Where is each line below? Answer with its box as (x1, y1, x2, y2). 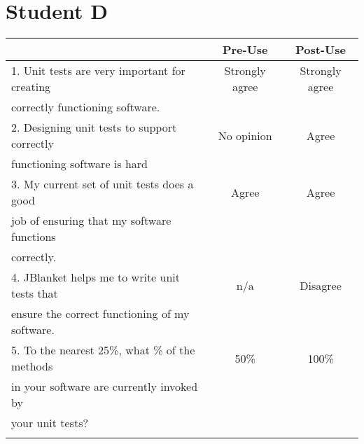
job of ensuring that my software (11, 212, 171, 229)
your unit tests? (11, 415, 89, 431)
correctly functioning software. (11, 99, 160, 116)
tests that (11, 285, 58, 302)
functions (11, 228, 56, 245)
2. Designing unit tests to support (11, 119, 177, 136)
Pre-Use (222, 41, 268, 58)
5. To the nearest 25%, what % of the (11, 342, 195, 359)
